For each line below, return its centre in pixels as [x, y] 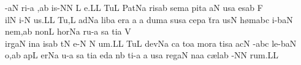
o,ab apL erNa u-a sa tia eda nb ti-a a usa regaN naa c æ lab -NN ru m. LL [142, 55]
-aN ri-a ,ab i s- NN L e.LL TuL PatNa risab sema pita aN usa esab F [134, 7]
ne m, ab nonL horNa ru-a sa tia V [68, 31]
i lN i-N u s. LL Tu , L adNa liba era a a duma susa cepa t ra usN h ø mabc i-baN [149, 19]
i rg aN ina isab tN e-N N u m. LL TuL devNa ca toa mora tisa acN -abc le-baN [151, 43]
